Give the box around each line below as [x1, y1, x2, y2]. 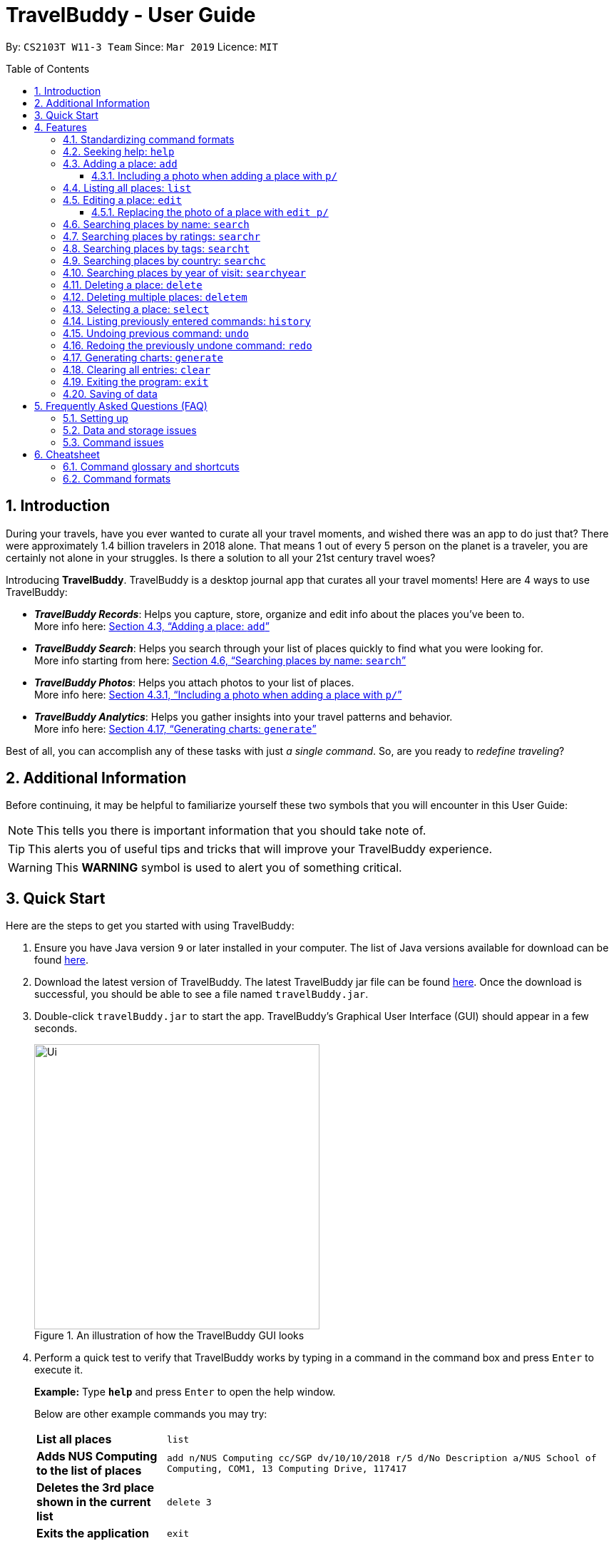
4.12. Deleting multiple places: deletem [63, 290, 247, 303]
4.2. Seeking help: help [63, 145, 175, 158]
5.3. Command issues [63, 436, 164, 448]
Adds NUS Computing [36, 1449, 158, 1464]
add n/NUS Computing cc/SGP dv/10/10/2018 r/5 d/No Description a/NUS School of [166, 1453, 597, 1464]
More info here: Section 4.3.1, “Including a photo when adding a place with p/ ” [34, 688, 402, 701]
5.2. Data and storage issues [63, 423, 197, 436]
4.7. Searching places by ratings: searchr [63, 230, 260, 242]
